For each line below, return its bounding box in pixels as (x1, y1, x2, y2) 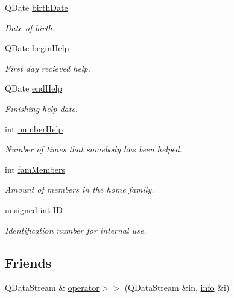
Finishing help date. (5, 102, 78, 114)
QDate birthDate (5, 1, 68, 13)
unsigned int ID (5, 203, 63, 216)
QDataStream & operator (5, 281, 100, 294)
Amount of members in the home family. (5, 183, 154, 196)
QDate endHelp (5, 82, 63, 95)
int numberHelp (5, 122, 63, 135)
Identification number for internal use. (5, 223, 147, 236)
